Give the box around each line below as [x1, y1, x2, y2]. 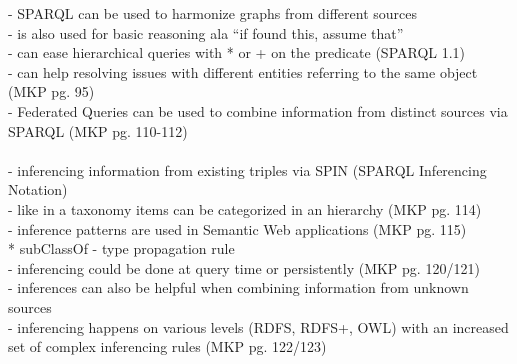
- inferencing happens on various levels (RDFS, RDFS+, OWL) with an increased [8, 316, 509, 337]
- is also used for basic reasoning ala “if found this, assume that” [8, 22, 404, 43]
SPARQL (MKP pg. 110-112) [8, 120, 188, 141]
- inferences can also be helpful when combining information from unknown [8, 277, 469, 298]
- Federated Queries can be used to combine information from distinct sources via [8, 100, 508, 121]
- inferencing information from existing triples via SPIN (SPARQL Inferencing [8, 159, 487, 180]
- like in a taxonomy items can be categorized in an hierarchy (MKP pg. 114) [8, 198, 482, 219]
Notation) [8, 179, 68, 200]
